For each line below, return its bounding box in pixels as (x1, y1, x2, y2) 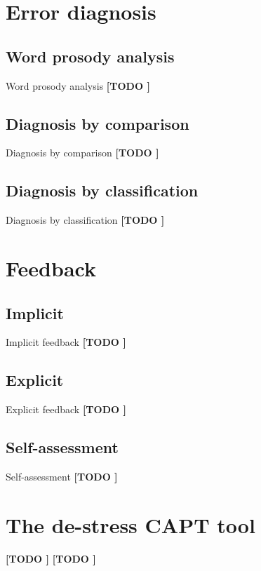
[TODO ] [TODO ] (6, 551, 96, 565)
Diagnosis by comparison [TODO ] (6, 145, 159, 160)
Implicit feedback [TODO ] (6, 335, 126, 349)
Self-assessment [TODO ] (6, 469, 118, 483)
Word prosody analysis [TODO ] (6, 78, 150, 93)
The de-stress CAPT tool (6, 510, 255, 539)
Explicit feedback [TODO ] (6, 402, 126, 417)
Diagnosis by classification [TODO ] (6, 213, 165, 227)
